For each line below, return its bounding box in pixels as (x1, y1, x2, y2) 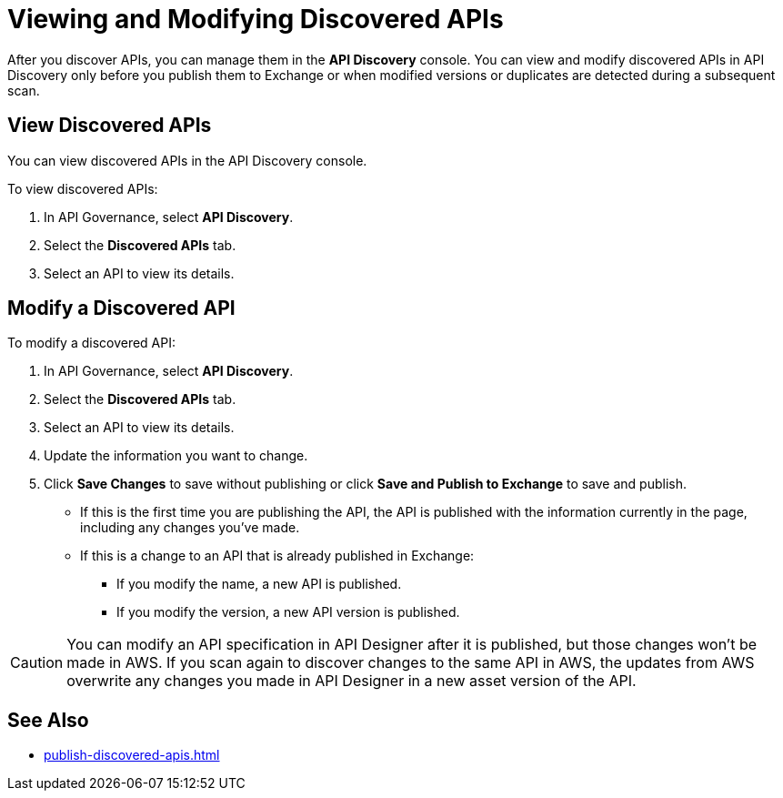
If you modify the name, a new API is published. (116, 576, 402, 592)
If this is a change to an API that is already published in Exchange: (80, 548, 475, 564)
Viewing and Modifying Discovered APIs (7, 4, 504, 35)
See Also (7, 708, 89, 732)
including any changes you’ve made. (80, 520, 300, 536)
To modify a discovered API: (7, 335, 176, 351)
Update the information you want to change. (44, 448, 308, 464)
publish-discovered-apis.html (44, 747, 220, 763)
